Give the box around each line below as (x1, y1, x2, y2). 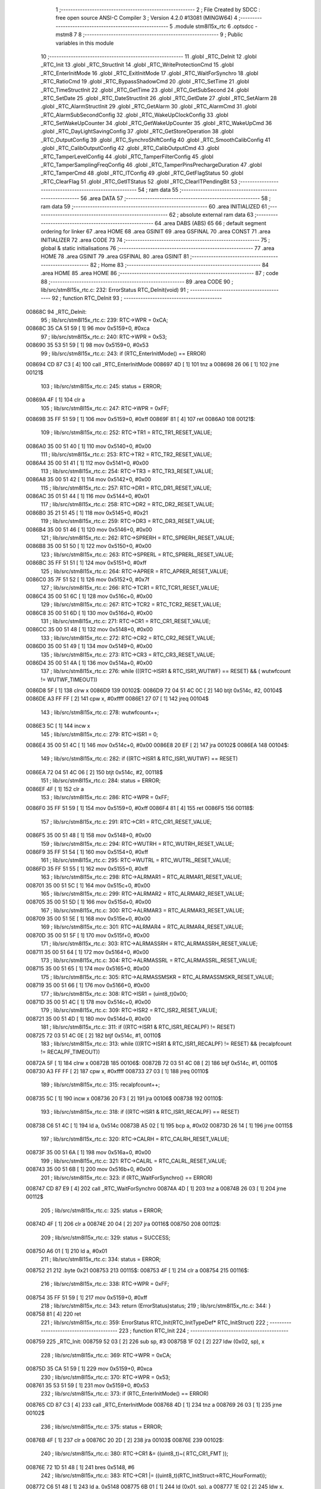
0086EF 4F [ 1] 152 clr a (26, 785, 84, 792)
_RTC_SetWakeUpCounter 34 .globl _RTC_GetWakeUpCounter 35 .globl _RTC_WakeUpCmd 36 (40, 120, 272, 127)
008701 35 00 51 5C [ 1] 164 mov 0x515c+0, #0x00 (26, 881, 151, 889)
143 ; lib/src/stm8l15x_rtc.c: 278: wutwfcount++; (40, 709, 159, 716)
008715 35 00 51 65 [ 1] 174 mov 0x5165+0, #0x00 (26, 965, 150, 972)
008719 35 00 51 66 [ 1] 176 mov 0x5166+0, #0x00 (26, 982, 150, 989)
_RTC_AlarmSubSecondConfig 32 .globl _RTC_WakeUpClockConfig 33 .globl (40, 111, 229, 119)
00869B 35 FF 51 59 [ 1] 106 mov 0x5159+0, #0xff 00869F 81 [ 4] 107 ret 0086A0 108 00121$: (26, 415, 256, 422)
